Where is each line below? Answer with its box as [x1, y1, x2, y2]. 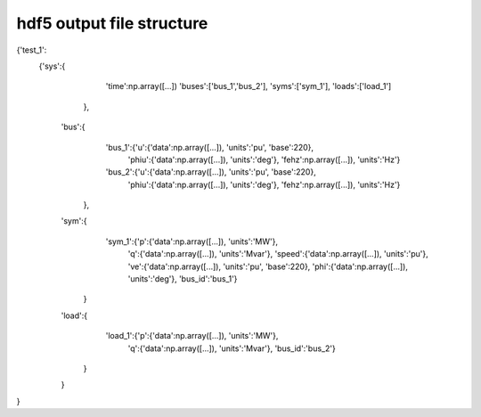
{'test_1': [16, 45, 47, 55]
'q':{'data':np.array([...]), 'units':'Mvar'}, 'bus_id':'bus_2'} [127, 343, 336, 354]
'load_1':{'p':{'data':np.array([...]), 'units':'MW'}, [105, 331, 279, 341]
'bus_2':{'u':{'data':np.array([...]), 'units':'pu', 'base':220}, [105, 167, 316, 177]
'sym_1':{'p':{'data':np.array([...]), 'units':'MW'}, [105, 236, 278, 247]
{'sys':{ [38, 61, 66, 71]
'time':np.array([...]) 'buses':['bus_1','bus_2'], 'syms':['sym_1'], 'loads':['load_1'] [105, 81, 392, 92]
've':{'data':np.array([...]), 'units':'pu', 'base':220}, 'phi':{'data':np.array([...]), [127, 261, 409, 272]
